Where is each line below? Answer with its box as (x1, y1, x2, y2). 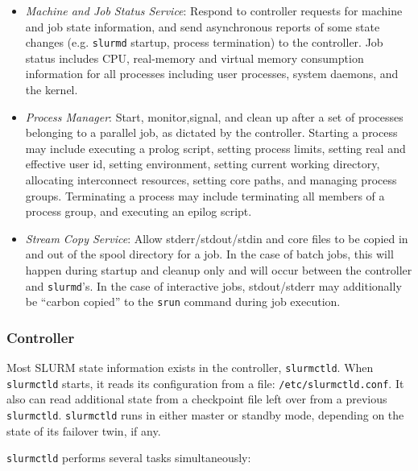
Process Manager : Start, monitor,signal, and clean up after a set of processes (25, 108, 404, 125)
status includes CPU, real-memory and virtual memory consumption (25, 49, 364, 66)
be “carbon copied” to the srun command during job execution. (25, 293, 341, 310)
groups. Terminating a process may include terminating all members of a (25, 187, 385, 204)
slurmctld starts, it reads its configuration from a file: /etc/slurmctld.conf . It (6, 374, 404, 391)
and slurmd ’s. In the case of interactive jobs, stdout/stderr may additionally (25, 277, 402, 294)
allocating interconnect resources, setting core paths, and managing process (25, 171, 397, 188)
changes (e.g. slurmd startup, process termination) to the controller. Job (25, 34, 383, 51)
